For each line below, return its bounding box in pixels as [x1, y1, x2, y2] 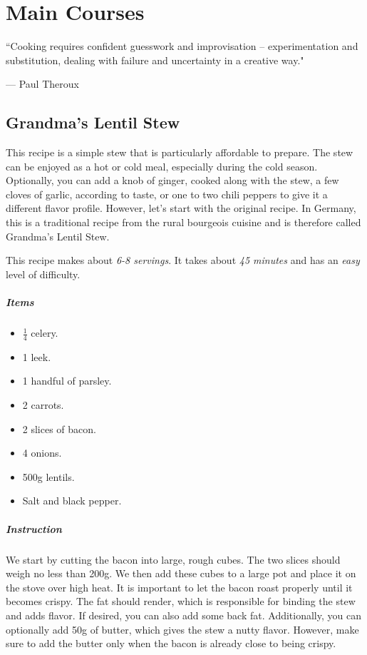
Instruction [6, 521, 62, 536]
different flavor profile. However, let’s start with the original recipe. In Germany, [6, 200, 356, 215]
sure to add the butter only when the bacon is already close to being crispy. [6, 636, 336, 651]
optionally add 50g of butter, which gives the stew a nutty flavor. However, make [6, 621, 359, 636]
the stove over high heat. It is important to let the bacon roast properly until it [6, 579, 353, 594]
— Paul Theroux [6, 76, 79, 91]
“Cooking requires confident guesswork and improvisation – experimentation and [6, 39, 358, 54]
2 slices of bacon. [22, 421, 96, 436]
